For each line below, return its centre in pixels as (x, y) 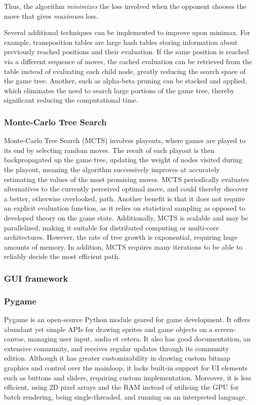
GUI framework (36, 278)
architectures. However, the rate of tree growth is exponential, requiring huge (121, 237)
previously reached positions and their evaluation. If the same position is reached (127, 52)
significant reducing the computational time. (71, 100)
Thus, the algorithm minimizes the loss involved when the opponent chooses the (125, 6)
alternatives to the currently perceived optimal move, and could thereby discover (126, 189)
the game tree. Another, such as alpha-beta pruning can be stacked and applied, (126, 81)
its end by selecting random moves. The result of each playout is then (109, 150)
